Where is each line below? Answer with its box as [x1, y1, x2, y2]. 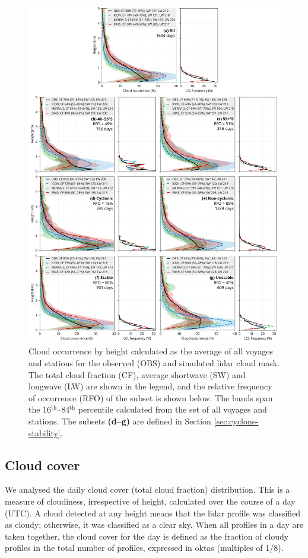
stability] [28, 426, 61, 439]
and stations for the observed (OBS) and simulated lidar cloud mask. [28, 356, 280, 369]
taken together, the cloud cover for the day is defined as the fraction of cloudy [5, 530, 289, 542]
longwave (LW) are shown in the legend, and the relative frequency [28, 380, 272, 392]
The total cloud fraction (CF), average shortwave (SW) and [28, 368, 246, 381]
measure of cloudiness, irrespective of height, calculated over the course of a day [5, 494, 296, 507]
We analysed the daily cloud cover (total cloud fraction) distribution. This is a [5, 483, 290, 496]
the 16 [28, 403, 52, 416]
